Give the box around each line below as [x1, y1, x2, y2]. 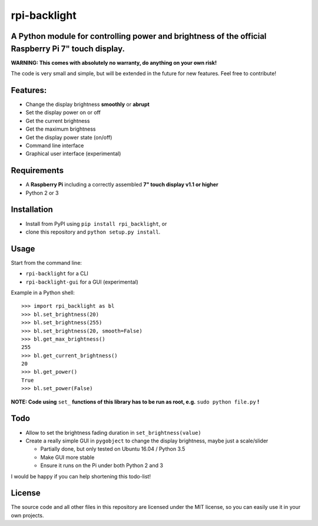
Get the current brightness [25, 117, 90, 124]
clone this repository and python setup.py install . [25, 228, 161, 235]
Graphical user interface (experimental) [25, 150, 121, 157]
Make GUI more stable [40, 454, 95, 461]
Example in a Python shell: [11, 289, 75, 296]
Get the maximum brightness [25, 125, 97, 132]
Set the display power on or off [25, 109, 101, 116]
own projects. [11, 512, 44, 519]
